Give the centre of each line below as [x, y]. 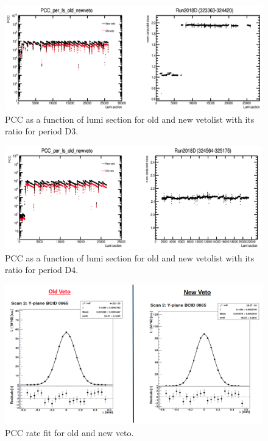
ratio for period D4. [42, 270]
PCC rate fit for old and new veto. [69, 433]
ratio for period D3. [42, 131]
